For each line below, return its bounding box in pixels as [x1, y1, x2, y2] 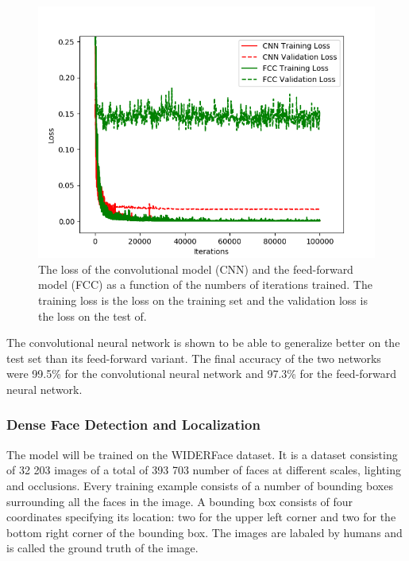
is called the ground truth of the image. [6, 540, 199, 556]
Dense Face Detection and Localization [6, 415, 260, 434]
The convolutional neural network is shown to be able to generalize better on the [6, 334, 400, 351]
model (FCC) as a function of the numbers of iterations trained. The [38, 276, 372, 293]
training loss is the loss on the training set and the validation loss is [38, 291, 368, 308]
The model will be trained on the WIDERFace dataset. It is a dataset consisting [6, 446, 398, 462]
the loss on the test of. [38, 307, 147, 324]
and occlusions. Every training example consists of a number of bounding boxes [6, 477, 393, 493]
